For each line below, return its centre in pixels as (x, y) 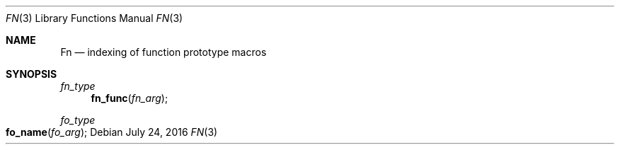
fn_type (78, 86)
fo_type (78, 120)
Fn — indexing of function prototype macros (163, 52)
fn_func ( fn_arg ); (130, 98)
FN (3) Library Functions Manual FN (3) (94, 18)
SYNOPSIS (31, 74)
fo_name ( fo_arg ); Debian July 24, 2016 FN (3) (112, 132)
